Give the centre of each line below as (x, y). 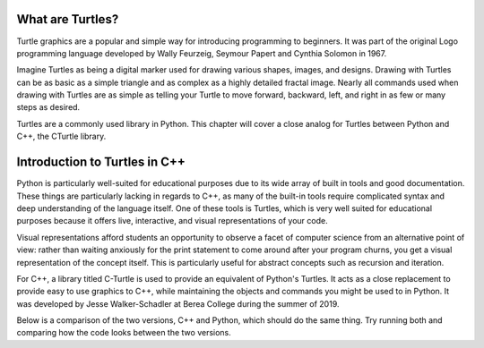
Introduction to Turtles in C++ (101, 162)
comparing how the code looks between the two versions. (124, 333)
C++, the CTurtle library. (61, 136)
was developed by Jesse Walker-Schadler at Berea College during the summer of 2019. (178, 303)
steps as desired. (48, 107)
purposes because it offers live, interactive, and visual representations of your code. (172, 221)
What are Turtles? (68, 19)
